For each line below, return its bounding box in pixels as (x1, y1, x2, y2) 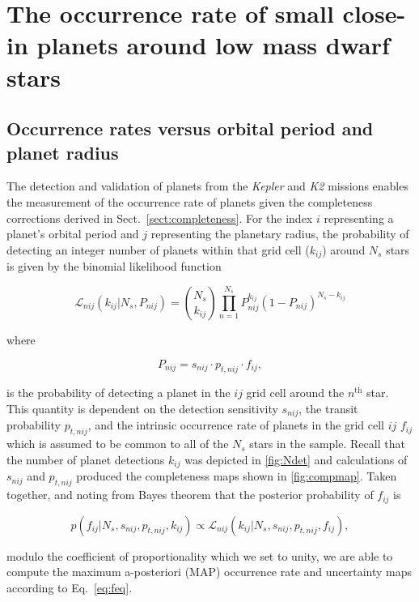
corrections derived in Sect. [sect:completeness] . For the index (6, 209, 313, 226)
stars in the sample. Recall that (249, 435, 405, 452)
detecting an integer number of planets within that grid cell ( (6, 241, 310, 258)
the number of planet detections (6, 450, 165, 468)
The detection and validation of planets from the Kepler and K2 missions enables (6, 177, 408, 194)
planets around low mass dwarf (36, 28, 390, 62)
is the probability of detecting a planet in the (6, 384, 231, 401)
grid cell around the (246, 384, 345, 401)
